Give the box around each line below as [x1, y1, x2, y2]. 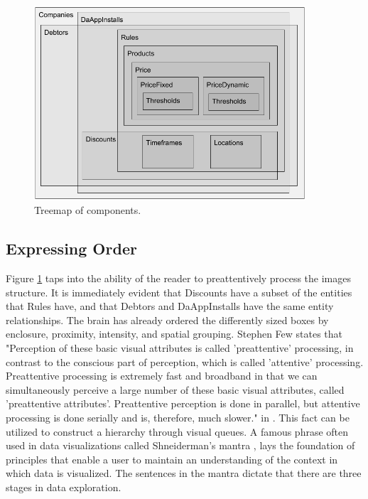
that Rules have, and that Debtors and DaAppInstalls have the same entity [6, 299, 334, 313]
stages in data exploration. [6, 479, 121, 494]
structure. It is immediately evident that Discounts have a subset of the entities [6, 284, 352, 299]
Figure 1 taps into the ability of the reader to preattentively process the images [6, 271, 352, 286]
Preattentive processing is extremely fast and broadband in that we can [6, 368, 318, 383]
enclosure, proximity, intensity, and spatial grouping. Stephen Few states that [6, 326, 343, 341]
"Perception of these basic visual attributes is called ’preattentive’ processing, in [6, 340, 354, 355]
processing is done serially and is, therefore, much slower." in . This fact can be [6, 410, 350, 424]
